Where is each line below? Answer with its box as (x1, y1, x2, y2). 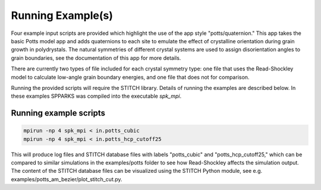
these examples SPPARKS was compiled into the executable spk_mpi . (11, 92, 181, 100)
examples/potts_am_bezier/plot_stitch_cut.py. (11, 175, 122, 183)
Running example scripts (11, 108, 106, 118)
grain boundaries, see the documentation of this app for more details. (11, 54, 181, 62)
